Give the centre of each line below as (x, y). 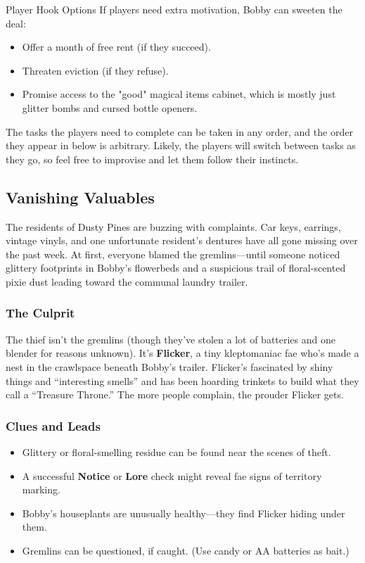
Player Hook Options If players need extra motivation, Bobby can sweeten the (174, 9)
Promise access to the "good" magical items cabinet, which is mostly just (179, 94)
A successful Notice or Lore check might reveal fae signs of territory (172, 475)
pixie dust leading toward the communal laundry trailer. (127, 281)
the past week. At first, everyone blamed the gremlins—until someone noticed (173, 254)
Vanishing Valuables (80, 197)
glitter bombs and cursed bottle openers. (110, 107)
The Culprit (40, 313)
